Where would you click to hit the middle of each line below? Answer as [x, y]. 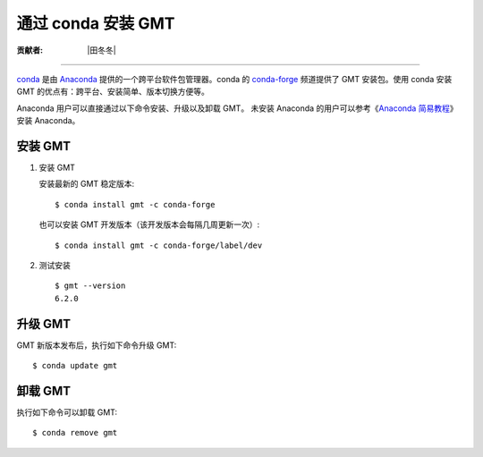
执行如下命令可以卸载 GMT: [67, 412]
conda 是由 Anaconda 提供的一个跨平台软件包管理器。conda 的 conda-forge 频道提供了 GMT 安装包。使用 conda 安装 [234, 79]
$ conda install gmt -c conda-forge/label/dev [159, 245]
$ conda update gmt [75, 366]
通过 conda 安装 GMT [96, 23]
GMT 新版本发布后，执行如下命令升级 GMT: [97, 345]
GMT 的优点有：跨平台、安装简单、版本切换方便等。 [113, 92]
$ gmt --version [90, 286]
